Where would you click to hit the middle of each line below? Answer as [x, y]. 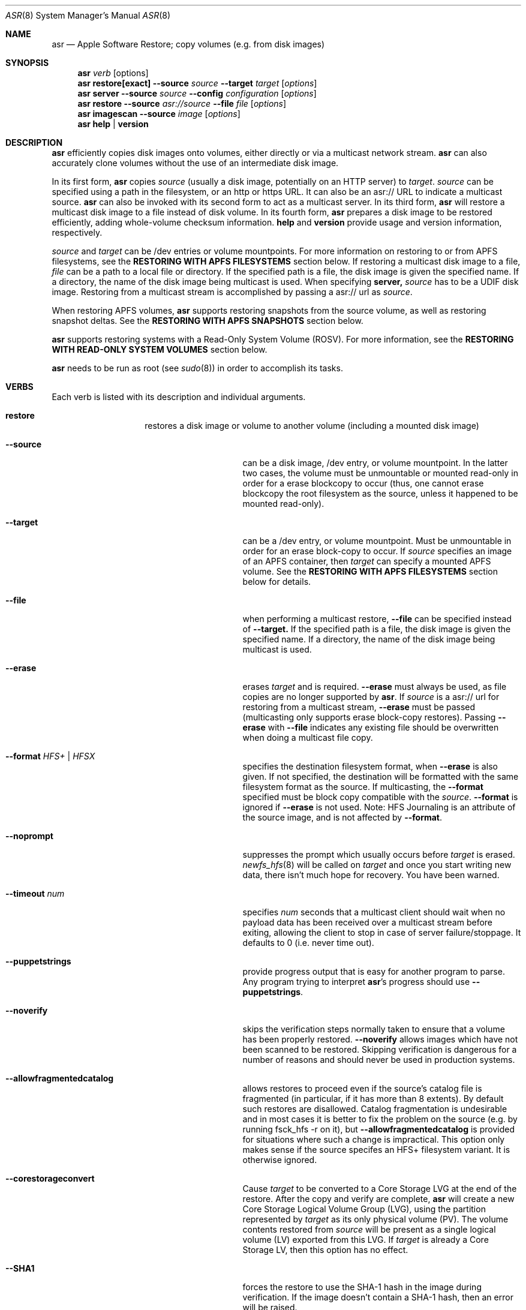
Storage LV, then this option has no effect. [325, 1250]
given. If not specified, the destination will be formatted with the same [381, 776]
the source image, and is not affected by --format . [342, 817]
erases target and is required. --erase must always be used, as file [375, 686]
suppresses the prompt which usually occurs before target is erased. [379, 854]
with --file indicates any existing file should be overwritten [383, 727]
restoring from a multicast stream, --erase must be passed [359, 707]
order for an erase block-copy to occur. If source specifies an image [377, 551]
